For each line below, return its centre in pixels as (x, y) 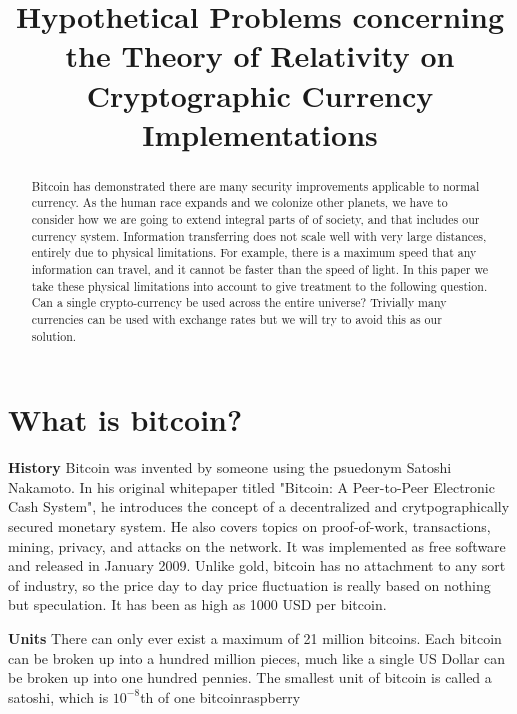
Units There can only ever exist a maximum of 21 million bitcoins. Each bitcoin (255, 637)
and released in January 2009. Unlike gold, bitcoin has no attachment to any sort (257, 565)
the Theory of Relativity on (260, 55)
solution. (54, 335)
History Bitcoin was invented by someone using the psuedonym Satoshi (230, 467)
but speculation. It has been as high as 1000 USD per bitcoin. (197, 604)
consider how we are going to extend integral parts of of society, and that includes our (255, 219)
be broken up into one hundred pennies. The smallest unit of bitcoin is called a (250, 677)
